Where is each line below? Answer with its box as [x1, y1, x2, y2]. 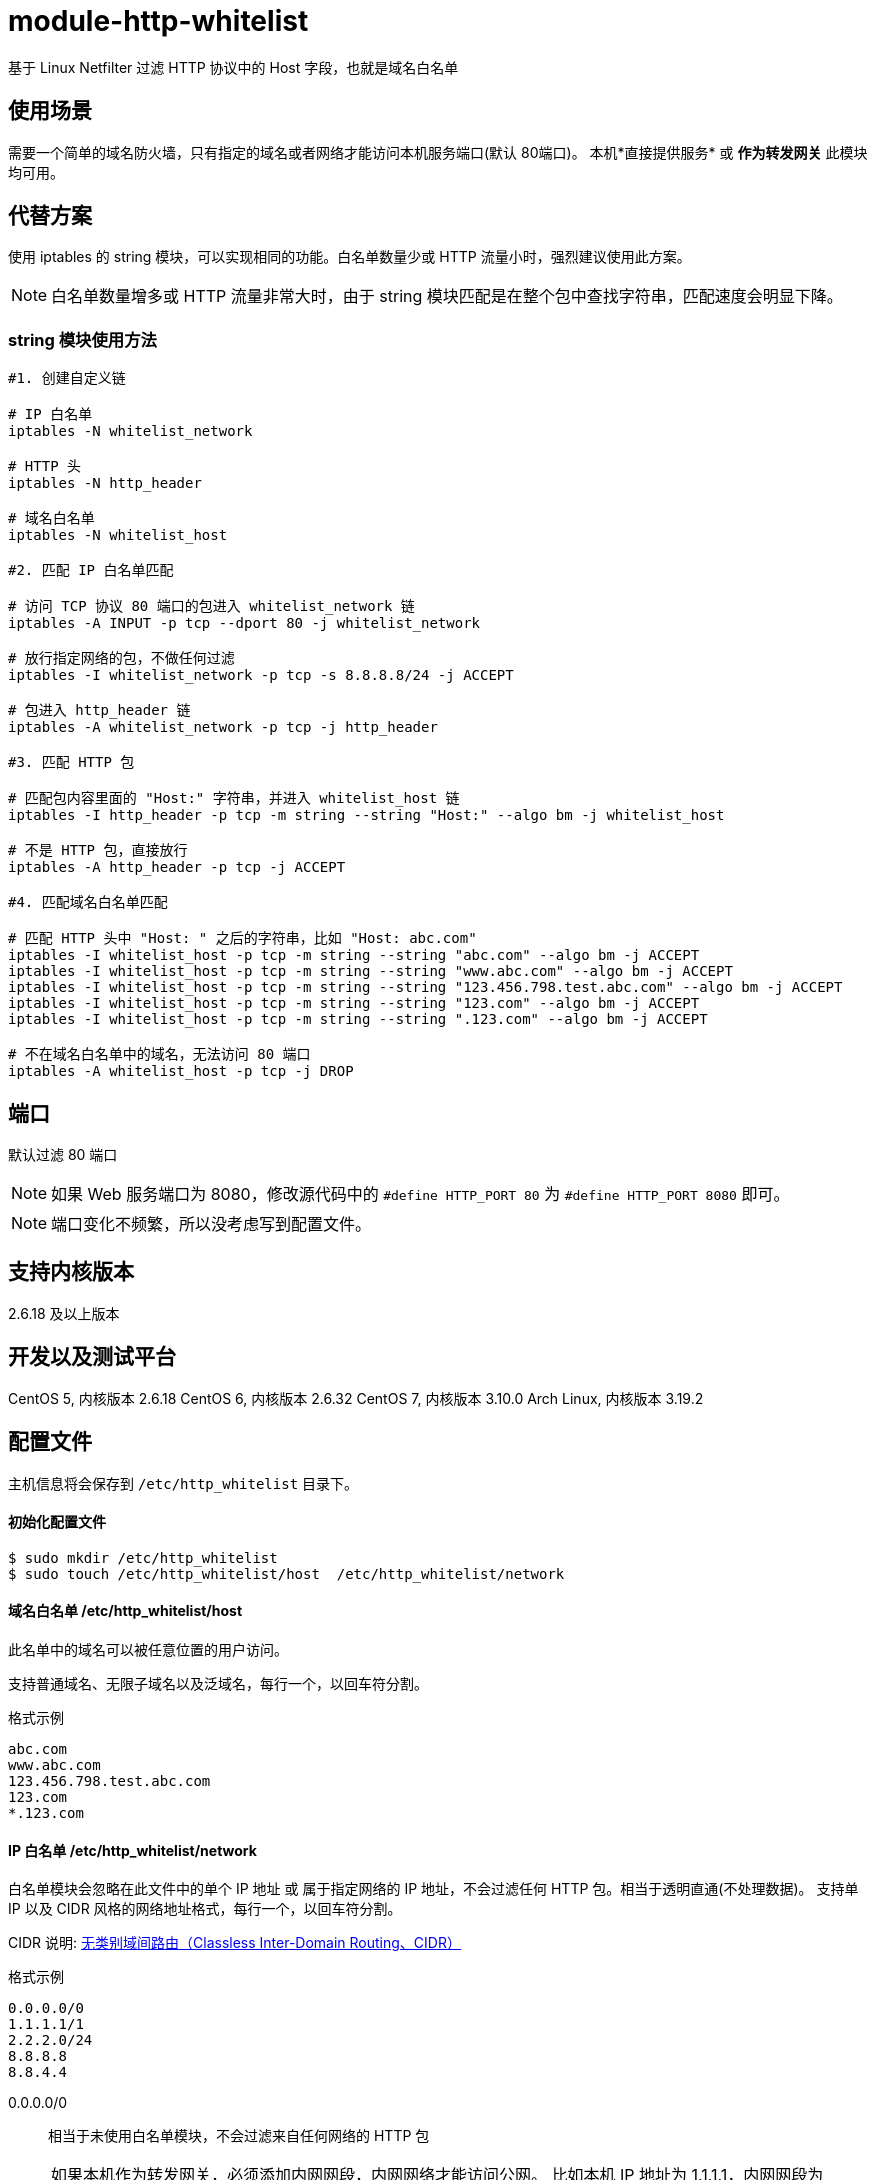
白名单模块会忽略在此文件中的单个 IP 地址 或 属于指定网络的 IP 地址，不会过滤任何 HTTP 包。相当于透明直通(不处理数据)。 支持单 [8, 1880, 859, 1898]
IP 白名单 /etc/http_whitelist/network [8, 1841, 257, 1859]
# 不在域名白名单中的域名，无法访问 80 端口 [8, 1046, 311, 1063]
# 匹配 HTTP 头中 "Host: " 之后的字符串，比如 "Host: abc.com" [8, 930, 477, 947]
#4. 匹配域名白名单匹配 [8, 894, 168, 911]
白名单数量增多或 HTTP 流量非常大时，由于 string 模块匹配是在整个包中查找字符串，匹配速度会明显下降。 [51, 286, 843, 307]
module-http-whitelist [8, 4, 309, 38]
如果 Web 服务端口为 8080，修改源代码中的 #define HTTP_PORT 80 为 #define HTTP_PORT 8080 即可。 [51, 1184, 790, 1205]
